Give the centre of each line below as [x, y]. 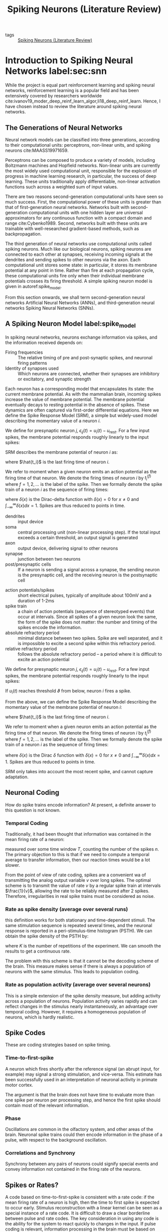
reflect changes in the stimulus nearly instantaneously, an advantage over [81, 1006]
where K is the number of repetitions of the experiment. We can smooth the [83, 946]
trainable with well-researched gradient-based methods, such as [72, 228]
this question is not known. [33, 810]
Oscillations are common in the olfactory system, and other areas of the [79, 1130]
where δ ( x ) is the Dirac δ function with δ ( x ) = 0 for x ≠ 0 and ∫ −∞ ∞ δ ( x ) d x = [83, 755]
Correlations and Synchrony [40, 1153]
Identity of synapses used [32, 368]
